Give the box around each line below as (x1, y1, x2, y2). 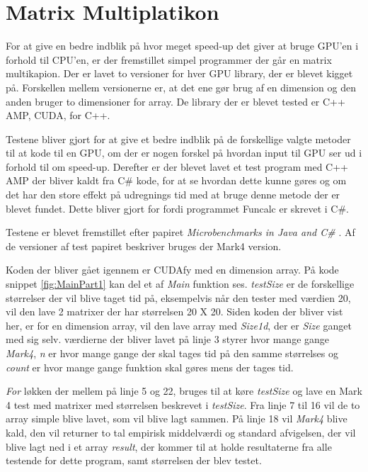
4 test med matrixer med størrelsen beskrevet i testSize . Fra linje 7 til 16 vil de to (6, 397, 360, 412)
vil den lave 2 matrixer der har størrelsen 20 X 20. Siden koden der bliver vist (6, 304, 343, 319)
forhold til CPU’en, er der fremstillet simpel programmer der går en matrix (6, 52, 332, 67)
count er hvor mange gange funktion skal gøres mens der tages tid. (6, 359, 294, 374)
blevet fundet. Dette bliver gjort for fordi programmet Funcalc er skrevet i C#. (6, 201, 349, 215)
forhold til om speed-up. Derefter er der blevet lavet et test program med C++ (6, 159, 348, 174)
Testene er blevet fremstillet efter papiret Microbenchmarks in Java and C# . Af (6, 225, 355, 240)
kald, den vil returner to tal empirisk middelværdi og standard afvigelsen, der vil (6, 425, 356, 439)
